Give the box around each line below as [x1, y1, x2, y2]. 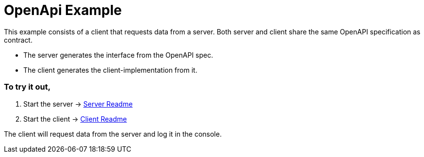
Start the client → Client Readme [23, 114, 127, 123]
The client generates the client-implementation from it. [23, 65, 197, 74]
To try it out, [4, 82, 51, 92]
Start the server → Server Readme [23, 99, 133, 108]
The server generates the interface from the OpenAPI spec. [23, 50, 213, 59]
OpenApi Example [4, 2, 122, 18]
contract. [4, 35, 33, 44]
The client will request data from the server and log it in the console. [4, 129, 222, 138]
